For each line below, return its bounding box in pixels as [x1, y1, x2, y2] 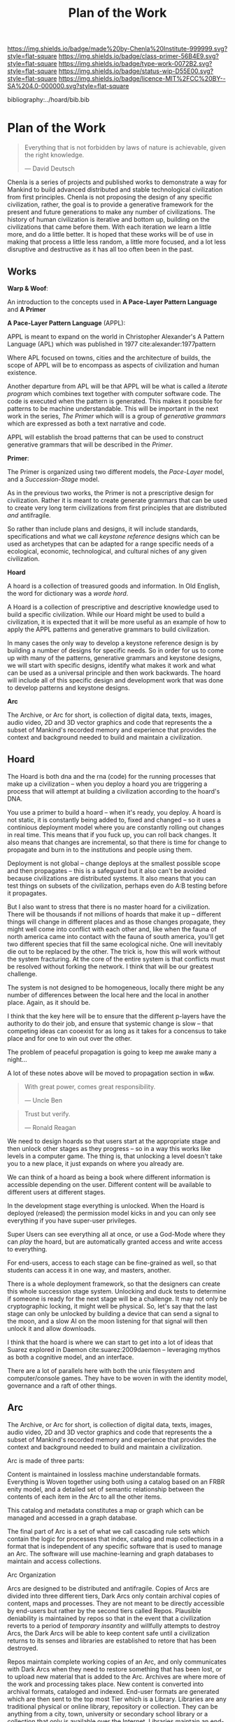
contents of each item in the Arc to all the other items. [7, 1492, 162, 1501]
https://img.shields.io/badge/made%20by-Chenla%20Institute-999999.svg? [7, 44, 228, 53]
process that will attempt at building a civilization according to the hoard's [7, 787, 220, 795]
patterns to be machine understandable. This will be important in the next [7, 404, 219, 412]
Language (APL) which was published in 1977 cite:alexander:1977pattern [7, 339, 216, 348]
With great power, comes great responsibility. [24, 1082, 156, 1091]
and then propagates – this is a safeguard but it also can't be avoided [7, 866, 206, 875]
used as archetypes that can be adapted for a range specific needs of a [7, 539, 214, 548]
